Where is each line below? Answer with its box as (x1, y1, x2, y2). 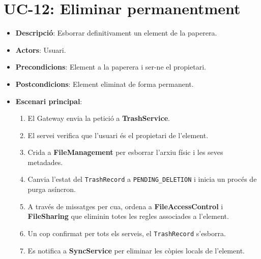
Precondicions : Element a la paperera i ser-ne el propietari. (15, 61, 206, 72)
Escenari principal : (15, 95, 82, 106)
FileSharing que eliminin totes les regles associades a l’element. (27, 211, 229, 221)
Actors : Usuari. (15, 44, 66, 55)
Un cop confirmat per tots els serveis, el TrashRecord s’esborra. (27, 228, 226, 238)
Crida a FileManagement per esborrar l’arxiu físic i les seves (27, 147, 223, 157)
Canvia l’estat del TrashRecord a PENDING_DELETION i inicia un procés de (27, 174, 257, 184)
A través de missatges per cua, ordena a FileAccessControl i (27, 201, 223, 211)
